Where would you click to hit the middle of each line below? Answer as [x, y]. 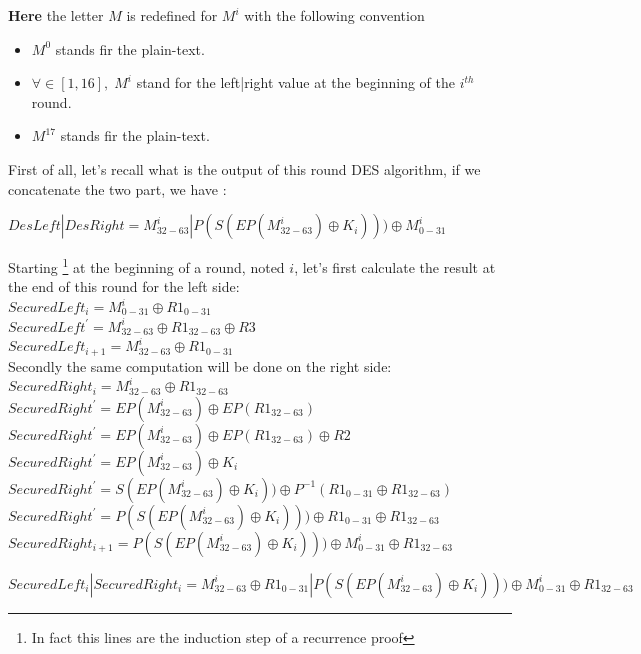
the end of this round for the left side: [124, 286]
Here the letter [56, 15]
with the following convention [334, 15]
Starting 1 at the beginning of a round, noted [146, 265]
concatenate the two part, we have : [117, 188]
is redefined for [172, 15]
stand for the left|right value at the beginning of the [295, 82]
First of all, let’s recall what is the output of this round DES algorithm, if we [244, 168]
